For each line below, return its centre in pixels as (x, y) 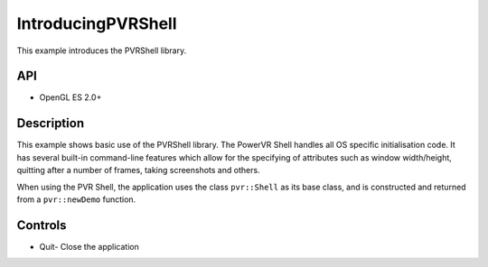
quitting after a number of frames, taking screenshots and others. (139, 170)
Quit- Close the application (89, 246)
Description (51, 123)
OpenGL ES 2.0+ (70, 97)
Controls (42, 225)
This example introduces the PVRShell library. (102, 51)
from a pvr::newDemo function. (76, 199)
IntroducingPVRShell (97, 23)
